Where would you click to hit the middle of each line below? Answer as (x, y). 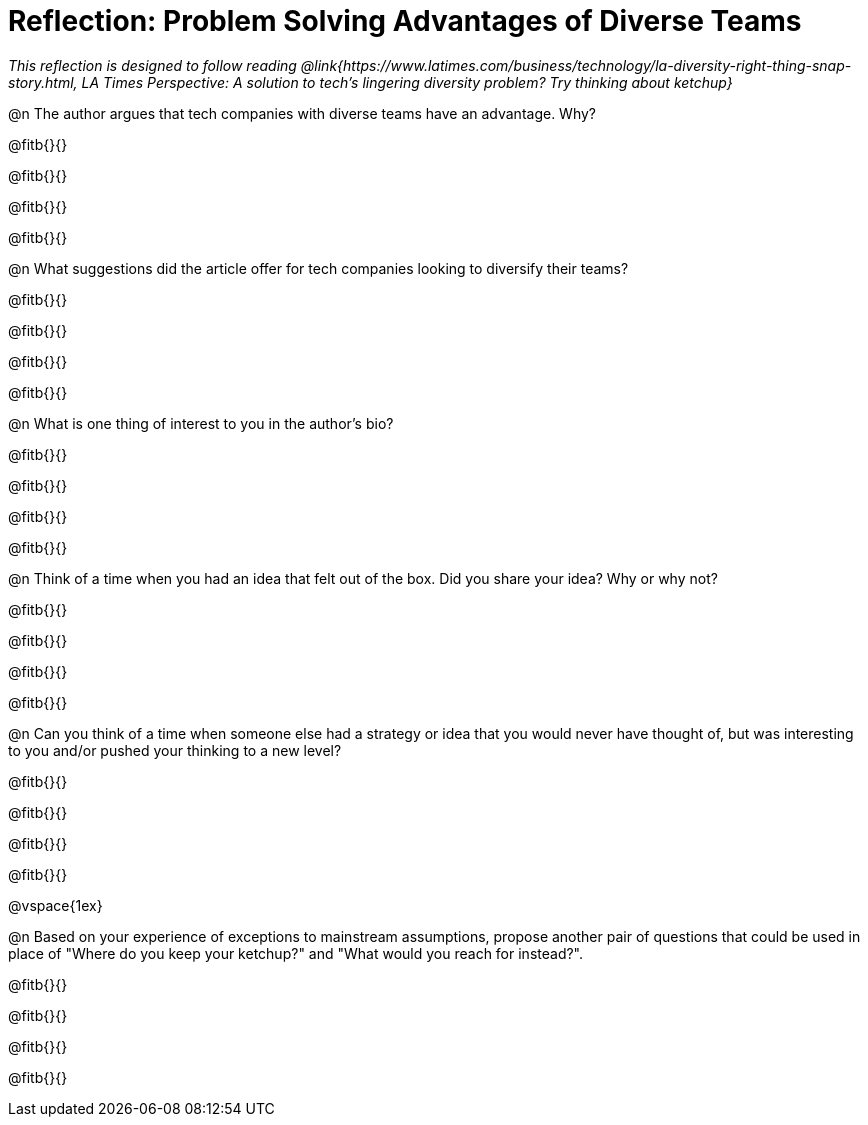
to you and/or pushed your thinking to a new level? (175, 750)
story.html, (43, 82)
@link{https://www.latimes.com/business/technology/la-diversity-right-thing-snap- (576, 65)
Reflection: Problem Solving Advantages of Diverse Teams (405, 21)
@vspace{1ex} (55, 905)
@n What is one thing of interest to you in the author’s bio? (201, 423)
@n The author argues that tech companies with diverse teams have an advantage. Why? (302, 113)
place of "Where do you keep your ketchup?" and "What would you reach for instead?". (296, 953)
